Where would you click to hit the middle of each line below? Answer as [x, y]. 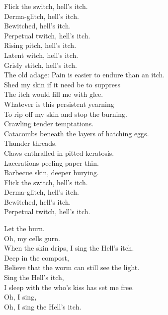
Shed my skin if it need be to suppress [62, 84]
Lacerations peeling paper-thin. [51, 162]
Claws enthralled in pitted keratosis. [59, 153]
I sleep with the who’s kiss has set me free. [69, 287]
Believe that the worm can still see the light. [72, 267]
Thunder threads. [31, 143]
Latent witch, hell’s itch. [41, 55]
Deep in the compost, [37, 257]
